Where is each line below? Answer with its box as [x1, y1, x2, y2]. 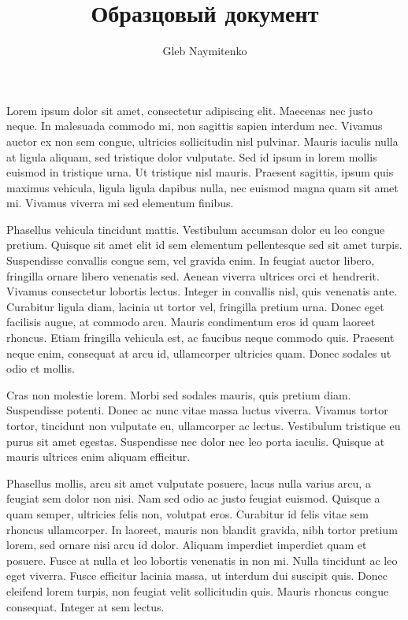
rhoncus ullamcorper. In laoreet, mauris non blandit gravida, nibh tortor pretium [6, 521, 398, 537]
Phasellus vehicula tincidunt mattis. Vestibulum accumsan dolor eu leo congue [6, 221, 385, 237]
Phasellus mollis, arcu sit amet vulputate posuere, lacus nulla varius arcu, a [6, 474, 371, 491]
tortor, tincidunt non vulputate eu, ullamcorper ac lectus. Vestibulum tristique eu [6, 418, 401, 433]
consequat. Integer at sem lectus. [6, 598, 165, 614]
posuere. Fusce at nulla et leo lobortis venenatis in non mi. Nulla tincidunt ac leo [6, 551, 398, 568]
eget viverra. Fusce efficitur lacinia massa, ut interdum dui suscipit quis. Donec [6, 567, 388, 584]
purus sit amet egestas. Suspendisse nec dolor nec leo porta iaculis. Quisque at [6, 433, 385, 449]
